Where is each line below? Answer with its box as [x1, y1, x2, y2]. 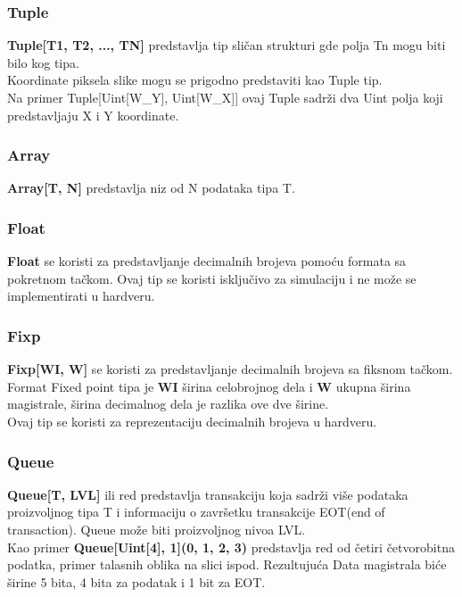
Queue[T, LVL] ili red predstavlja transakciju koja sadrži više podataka [7, 485, 408, 503]
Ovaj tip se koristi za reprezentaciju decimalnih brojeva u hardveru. [7, 412, 377, 430]
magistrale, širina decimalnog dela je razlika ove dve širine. [7, 394, 329, 413]
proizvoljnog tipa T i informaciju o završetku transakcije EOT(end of [7, 502, 385, 521]
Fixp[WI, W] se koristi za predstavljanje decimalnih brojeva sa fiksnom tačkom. [7, 360, 453, 378]
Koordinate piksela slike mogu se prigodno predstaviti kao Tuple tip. [7, 70, 383, 89]
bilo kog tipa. [7, 53, 79, 71]
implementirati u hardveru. [7, 286, 155, 305]
